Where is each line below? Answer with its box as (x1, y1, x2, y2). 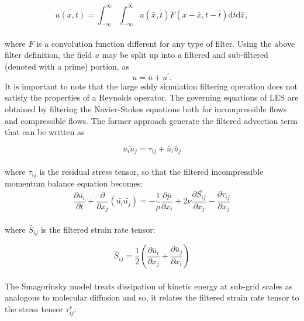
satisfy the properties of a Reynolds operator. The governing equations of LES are (5, 91, 299, 103)
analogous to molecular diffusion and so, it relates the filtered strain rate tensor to (5, 291, 299, 303)
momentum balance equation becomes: (5, 177, 143, 189)
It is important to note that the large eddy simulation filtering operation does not (5, 80, 298, 92)
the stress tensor (5, 303, 63, 315)
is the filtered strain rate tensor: (40, 223, 156, 235)
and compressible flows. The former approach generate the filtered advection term (5, 114, 298, 126)
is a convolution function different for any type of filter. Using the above (36, 37, 295, 49)
